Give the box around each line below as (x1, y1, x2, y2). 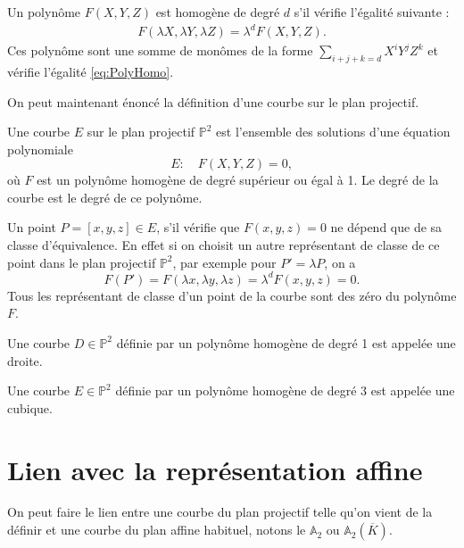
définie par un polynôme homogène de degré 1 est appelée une (116, 333, 456, 352)
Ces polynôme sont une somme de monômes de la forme (7, 41, 313, 60)
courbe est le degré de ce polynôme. (7, 187, 203, 206)
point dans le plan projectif (7, 253, 156, 271)
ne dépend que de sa (330, 218, 443, 237)
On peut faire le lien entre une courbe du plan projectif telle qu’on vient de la (7, 502, 433, 521)
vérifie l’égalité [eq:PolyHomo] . (7, 62, 174, 80)
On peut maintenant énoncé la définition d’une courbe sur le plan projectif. (7, 92, 419, 111)
